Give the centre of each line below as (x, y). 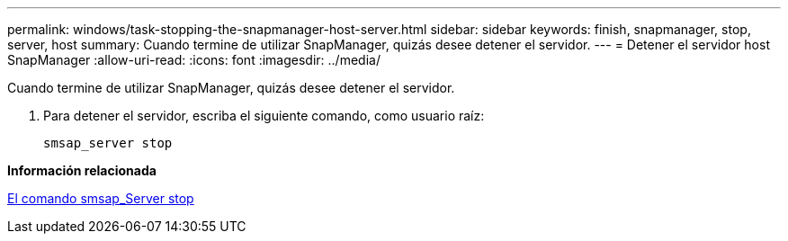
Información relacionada (82, 170)
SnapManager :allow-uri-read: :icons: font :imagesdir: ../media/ (194, 60)
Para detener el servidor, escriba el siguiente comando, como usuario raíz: (264, 116)
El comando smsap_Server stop (101, 198)
